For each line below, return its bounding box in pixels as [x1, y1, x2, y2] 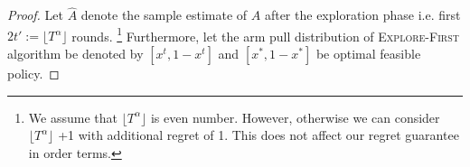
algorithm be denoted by [7, 44, 144, 63]
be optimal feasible [315, 44, 421, 63]
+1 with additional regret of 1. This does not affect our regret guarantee [58, 125, 459, 144]
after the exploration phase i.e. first [264, 5, 461, 24]
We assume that [28, 107, 117, 126]
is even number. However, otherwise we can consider [150, 107, 440, 126]
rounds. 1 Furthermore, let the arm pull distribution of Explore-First [71, 23, 459, 45]
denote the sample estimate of [80, 5, 248, 24]
